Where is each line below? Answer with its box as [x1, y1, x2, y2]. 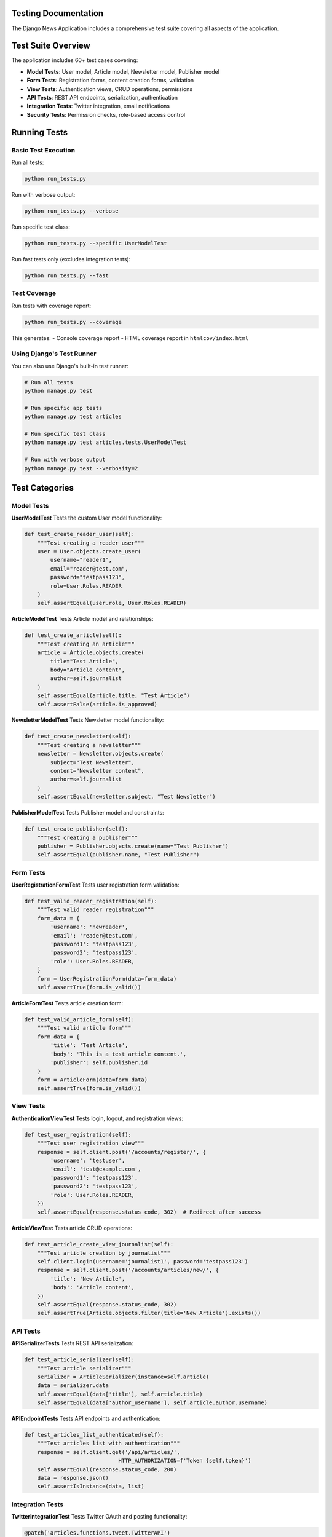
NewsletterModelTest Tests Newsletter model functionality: [11, 716, 164, 724]
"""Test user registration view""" [37, 1140, 144, 1147]
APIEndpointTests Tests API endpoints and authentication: [11, 1415, 160, 1423]
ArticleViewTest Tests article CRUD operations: [11, 1224, 133, 1232]
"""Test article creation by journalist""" [37, 1249, 170, 1257]
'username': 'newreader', [50, 923, 128, 931]
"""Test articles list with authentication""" [37, 1440, 181, 1447]
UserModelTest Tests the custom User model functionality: [11, 514, 162, 522]
